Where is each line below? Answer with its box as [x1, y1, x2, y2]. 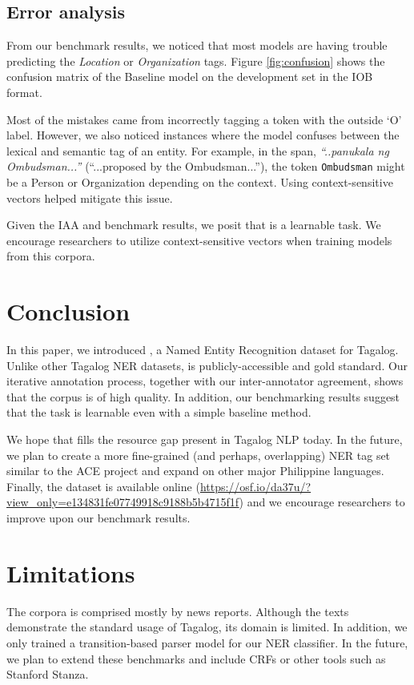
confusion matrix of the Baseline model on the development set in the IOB [6, 68, 373, 85]
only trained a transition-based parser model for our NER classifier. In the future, [6, 634, 408, 651]
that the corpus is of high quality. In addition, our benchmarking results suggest [6, 388, 400, 405]
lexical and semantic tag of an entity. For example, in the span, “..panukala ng [6, 142, 389, 159]
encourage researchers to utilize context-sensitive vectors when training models [6, 232, 392, 248]
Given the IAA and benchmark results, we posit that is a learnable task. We [6, 216, 381, 233]
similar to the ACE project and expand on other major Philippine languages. [6, 462, 384, 479]
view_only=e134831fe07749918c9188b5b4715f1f [6, 494, 239, 510]
